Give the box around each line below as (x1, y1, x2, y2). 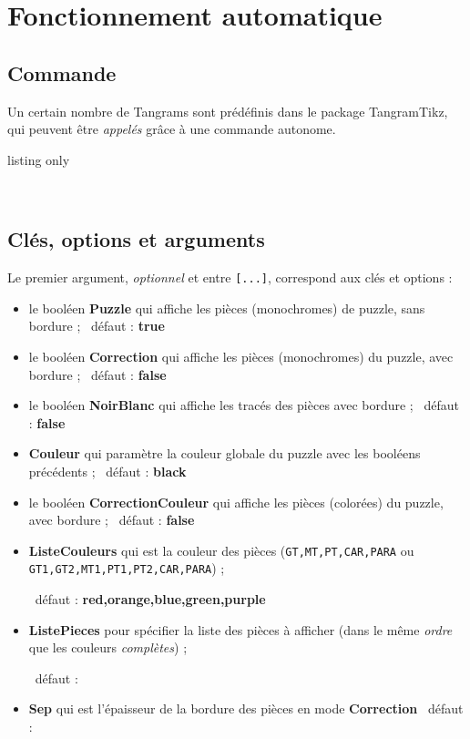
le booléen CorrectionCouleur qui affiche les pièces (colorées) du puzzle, (28, 492, 444, 511)
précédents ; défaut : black (28, 461, 187, 480)
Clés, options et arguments (7, 225, 265, 253)
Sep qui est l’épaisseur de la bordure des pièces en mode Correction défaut (28, 699, 464, 718)
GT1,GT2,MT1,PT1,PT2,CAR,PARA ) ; (28, 559, 225, 578)
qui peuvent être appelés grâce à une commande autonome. (7, 119, 336, 139)
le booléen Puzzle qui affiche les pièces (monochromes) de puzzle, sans (28, 298, 425, 317)
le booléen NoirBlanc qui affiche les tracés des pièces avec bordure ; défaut (28, 395, 459, 415)
